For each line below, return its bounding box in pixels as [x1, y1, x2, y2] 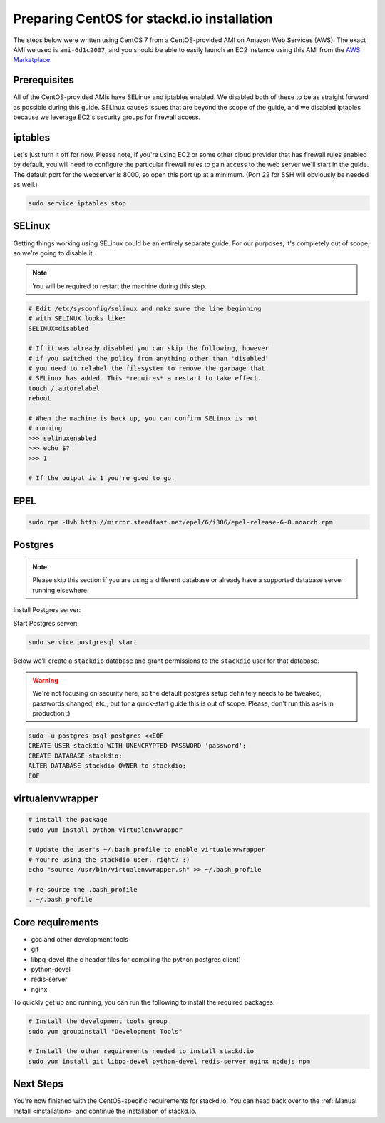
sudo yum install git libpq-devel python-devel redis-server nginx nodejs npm [28, 1057, 310, 1065]
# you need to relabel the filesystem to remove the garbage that [28, 365, 265, 372]
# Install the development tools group [28, 1017, 168, 1025]
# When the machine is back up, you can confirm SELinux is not [28, 415, 258, 422]
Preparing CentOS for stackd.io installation [13, 11, 273, 26]
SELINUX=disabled [28, 325, 89, 332]
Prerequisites [13, 74, 74, 86]
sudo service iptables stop [28, 200, 126, 208]
